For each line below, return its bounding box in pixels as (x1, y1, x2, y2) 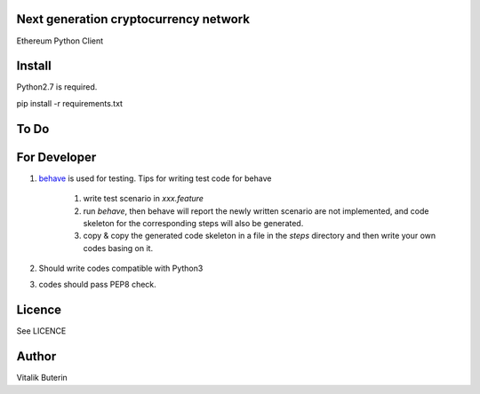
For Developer (16, 149, 97, 164)
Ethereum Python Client (16, 35, 104, 46)
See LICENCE (16, 326, 67, 336)
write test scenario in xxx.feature (83, 193, 204, 204)
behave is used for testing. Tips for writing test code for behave (38, 173, 272, 184)
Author (16, 349, 57, 364)
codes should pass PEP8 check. (38, 280, 157, 290)
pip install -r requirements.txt (16, 98, 124, 108)
